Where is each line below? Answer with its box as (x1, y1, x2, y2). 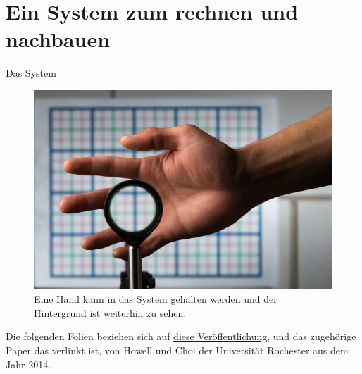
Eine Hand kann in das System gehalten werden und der (34, 292, 277, 306)
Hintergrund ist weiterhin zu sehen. (34, 305, 187, 320)
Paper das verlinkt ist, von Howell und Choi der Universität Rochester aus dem (6, 342, 349, 357)
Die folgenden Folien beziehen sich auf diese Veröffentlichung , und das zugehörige (6, 329, 356, 344)
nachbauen (6, 25, 111, 54)
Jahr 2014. (6, 356, 51, 371)
